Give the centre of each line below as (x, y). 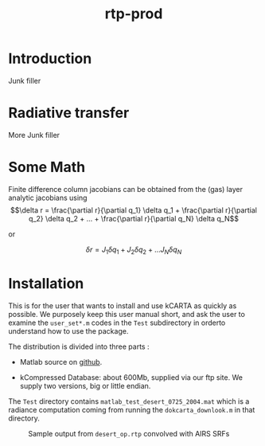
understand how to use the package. (68, 331)
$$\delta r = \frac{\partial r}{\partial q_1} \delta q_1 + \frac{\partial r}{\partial (134, 210)
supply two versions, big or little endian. (85, 385)
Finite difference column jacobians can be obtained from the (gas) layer (125, 189)
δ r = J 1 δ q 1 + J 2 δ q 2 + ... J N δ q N (134, 250)
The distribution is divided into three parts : (79, 346)
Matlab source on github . (61, 362)
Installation (46, 283)
